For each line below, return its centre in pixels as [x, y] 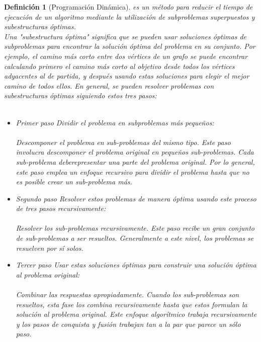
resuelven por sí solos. [50, 248]
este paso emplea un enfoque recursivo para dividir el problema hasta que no [133, 172]
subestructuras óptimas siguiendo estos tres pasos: [80, 95]
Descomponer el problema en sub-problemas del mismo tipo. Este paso [123, 142]
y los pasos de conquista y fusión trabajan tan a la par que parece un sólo [128, 324]
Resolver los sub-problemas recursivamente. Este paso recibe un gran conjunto [135, 228]
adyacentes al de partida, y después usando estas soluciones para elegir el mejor [127, 76]
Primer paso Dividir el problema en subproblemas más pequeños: [115, 122]
